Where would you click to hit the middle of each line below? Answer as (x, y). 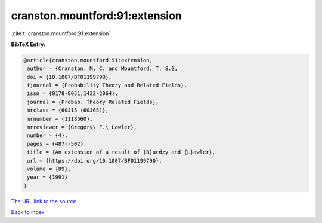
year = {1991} (47, 177)
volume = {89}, (49, 169)
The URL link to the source (44, 201)
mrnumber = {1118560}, (60, 119)
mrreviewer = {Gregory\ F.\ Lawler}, (82, 127)
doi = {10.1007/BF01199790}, (69, 77)
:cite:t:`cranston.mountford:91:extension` (61, 33)
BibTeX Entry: (28, 44)
